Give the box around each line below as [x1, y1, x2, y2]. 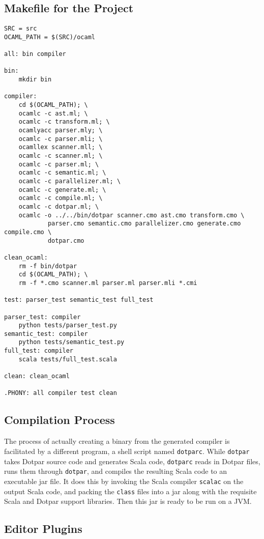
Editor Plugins [4, 521, 82, 536]
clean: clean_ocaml [4, 373, 70, 380]
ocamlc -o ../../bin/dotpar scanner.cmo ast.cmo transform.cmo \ [18, 211, 245, 219]
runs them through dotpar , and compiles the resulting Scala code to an [4, 466, 227, 476]
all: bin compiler [4, 50, 66, 58]
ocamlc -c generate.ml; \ [18, 186, 106, 193]
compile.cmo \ [4, 228, 52, 236]
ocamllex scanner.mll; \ [18, 144, 103, 151]
